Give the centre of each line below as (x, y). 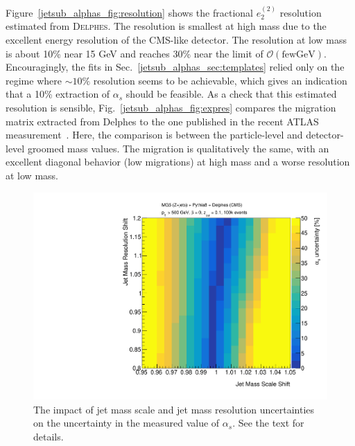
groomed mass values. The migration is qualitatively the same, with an (178, 148)
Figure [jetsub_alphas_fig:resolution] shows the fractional (129, 12)
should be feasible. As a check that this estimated (231, 94)
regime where (34, 80)
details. (49, 436)
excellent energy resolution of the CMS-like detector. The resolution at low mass (176, 39)
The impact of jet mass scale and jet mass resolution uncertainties (174, 409)
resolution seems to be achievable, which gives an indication (220, 80)
